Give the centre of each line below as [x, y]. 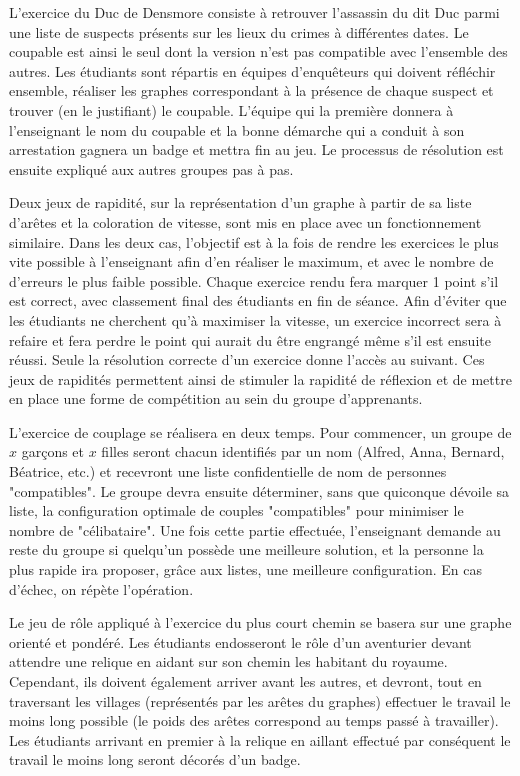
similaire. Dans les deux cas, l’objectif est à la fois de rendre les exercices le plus [254, 241]
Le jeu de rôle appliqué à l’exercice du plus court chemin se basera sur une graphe [260, 622]
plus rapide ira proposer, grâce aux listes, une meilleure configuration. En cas [245, 569]
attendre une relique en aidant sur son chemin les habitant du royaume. [228, 661]
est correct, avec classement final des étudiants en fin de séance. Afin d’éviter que [258, 300]
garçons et [53, 451]
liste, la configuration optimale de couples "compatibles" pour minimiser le [236, 510]
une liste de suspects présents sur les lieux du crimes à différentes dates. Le [239, 31]
